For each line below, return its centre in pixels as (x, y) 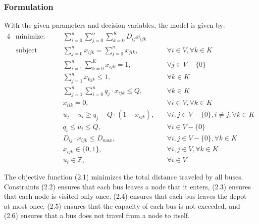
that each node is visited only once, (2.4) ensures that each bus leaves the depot (126, 196)
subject (26, 50)
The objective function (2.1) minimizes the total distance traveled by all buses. (124, 177)
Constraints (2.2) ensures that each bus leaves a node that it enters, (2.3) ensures (128, 186)
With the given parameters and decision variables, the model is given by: (115, 25)
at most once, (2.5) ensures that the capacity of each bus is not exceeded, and (122, 205)
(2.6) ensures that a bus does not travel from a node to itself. (97, 215)
